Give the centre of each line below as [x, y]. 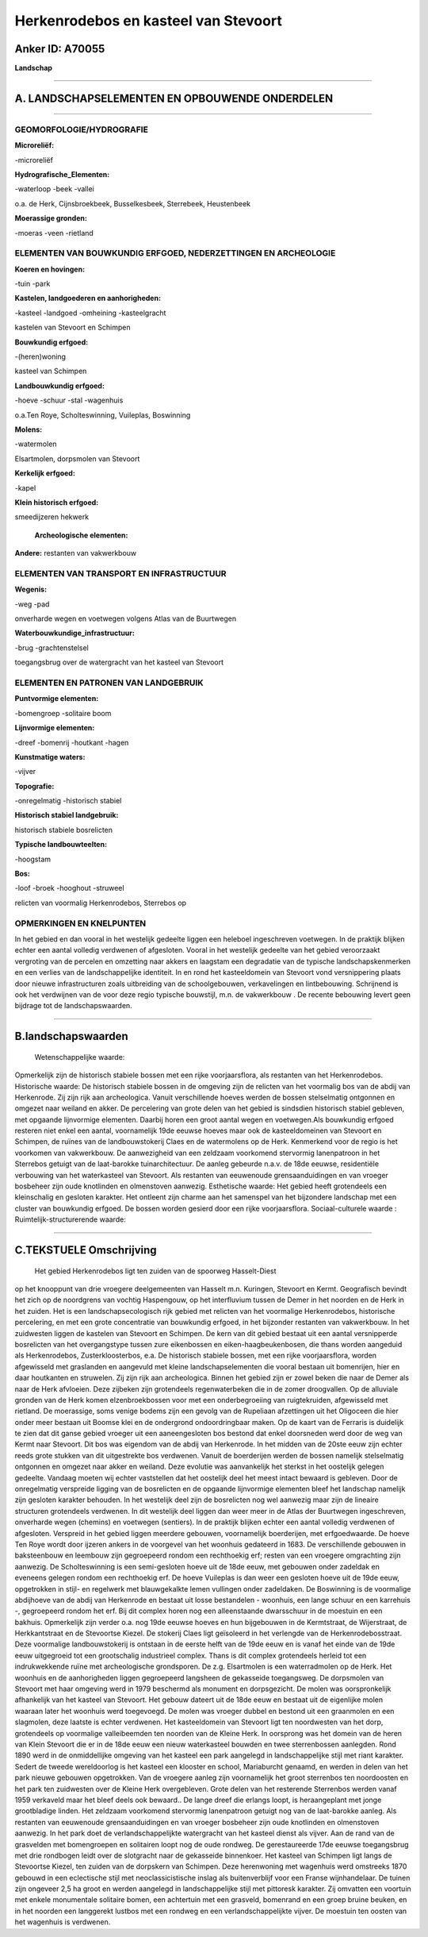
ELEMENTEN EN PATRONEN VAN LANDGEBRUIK [109, 683]
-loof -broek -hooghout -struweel [69, 888]
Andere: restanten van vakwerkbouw [76, 553]
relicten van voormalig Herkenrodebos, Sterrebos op [100, 903]
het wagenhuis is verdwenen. [63, 1922]
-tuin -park [32, 284]
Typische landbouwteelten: [61, 845]
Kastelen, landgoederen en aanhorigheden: [88, 298]
